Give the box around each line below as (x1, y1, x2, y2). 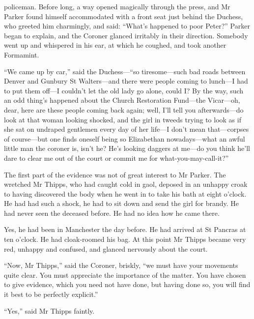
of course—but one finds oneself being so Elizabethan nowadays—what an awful (4, 133, 245, 144)
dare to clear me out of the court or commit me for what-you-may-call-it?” (4, 152, 229, 163)
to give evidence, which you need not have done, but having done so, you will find (4, 279, 251, 290)
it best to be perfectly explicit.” (4, 289, 98, 299)
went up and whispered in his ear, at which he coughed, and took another (4, 40, 226, 50)
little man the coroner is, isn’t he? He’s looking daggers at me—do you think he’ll (4, 143, 250, 153)
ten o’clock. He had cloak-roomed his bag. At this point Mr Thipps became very (4, 234, 246, 244)
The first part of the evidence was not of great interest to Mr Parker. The (4, 169, 226, 179)
